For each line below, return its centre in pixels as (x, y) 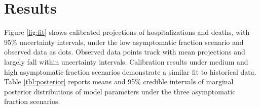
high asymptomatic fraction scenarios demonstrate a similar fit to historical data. (130, 71)
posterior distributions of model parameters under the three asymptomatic (120, 91)
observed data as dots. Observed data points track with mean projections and (125, 52)
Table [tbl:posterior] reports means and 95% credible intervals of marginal (119, 82)
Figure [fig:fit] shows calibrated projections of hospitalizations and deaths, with (127, 32)
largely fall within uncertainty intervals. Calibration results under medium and (126, 61)
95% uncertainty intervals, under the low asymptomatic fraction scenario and (124, 42)
